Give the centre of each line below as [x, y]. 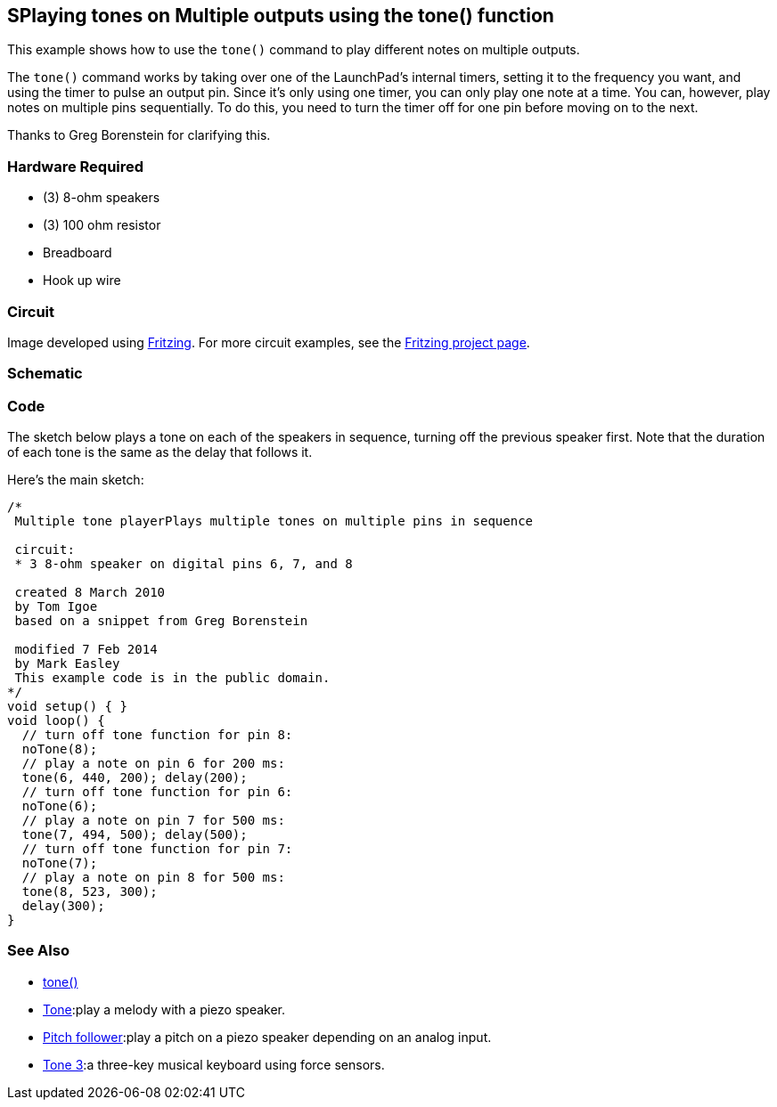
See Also [38, 951]
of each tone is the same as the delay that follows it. [160, 452]
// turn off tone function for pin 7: [157, 849]
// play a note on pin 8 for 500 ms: [153, 878]
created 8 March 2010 [90, 593]
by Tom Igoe [56, 607]
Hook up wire [82, 281]
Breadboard [78, 253]
